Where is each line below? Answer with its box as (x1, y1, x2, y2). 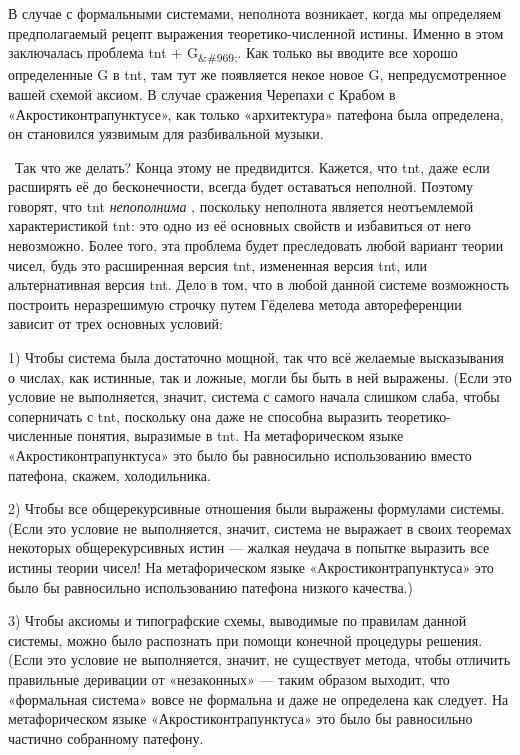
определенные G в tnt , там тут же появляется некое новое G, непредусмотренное (8, 64, 507, 85)
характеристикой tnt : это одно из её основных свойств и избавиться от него (8, 215, 472, 236)
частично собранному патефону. (8, 727, 204, 748)
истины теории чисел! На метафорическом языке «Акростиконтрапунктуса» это (8, 556, 494, 577)
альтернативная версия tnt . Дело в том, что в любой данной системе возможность (8, 274, 509, 295)
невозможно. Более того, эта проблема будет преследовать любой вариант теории (8, 235, 504, 256)
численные (8, 425, 73, 446)
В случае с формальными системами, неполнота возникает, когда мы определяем (8, 3, 502, 23)
